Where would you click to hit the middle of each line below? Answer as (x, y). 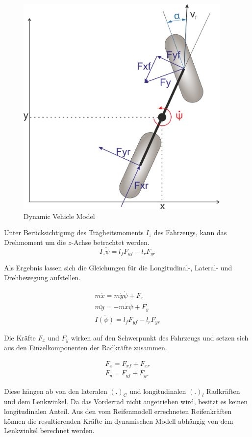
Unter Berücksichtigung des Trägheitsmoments (74, 232)
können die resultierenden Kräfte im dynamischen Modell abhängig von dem (119, 421)
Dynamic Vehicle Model (59, 216)
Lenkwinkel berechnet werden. (49, 430)
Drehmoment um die (35, 242)
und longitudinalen (158, 391)
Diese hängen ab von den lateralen (56, 391)
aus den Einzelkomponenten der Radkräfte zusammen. (86, 348)
